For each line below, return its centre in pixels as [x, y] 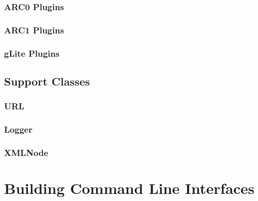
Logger [18, 129]
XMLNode [26, 152]
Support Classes [47, 81]
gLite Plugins [32, 53]
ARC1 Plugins [34, 30]
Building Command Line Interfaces [130, 188]
